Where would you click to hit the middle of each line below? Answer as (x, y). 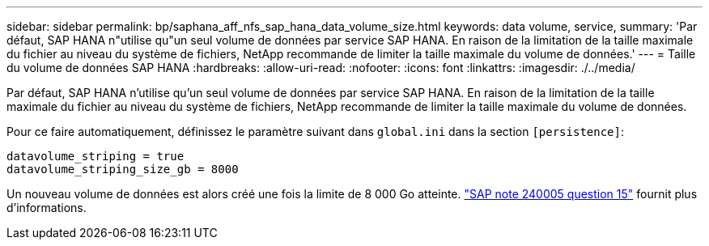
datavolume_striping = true (96, 156)
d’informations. (47, 208)
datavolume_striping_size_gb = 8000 (123, 169)
